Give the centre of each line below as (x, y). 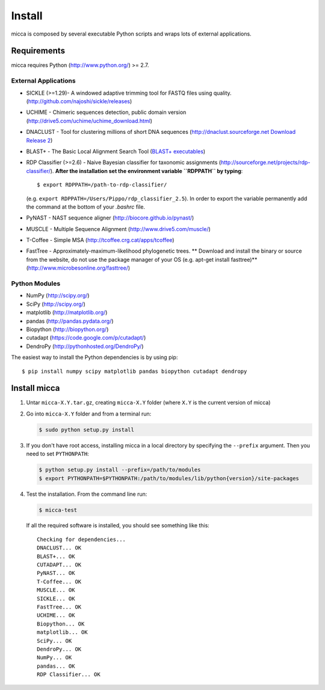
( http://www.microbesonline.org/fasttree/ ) (78, 268)
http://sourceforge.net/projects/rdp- (265, 162)
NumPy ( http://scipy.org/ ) (58, 296)
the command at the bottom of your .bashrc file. (86, 207)
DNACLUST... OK (59, 548)
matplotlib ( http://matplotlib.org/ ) (67, 312)
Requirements (38, 51)
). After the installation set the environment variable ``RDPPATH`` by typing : (147, 171)
